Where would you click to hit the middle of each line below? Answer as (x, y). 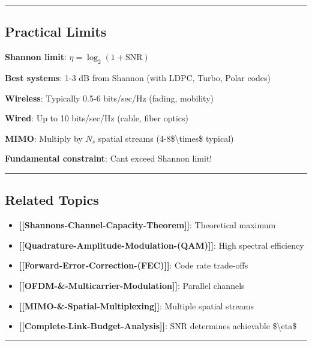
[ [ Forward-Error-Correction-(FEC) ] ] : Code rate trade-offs (133, 265)
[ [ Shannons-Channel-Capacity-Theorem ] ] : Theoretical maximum (147, 225)
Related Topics (52, 200)
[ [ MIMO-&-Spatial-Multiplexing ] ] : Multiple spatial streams (136, 305)
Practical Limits (56, 32)
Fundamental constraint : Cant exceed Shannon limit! (109, 158)
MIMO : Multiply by (44, 138)
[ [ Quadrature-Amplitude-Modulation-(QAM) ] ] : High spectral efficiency (161, 245)
